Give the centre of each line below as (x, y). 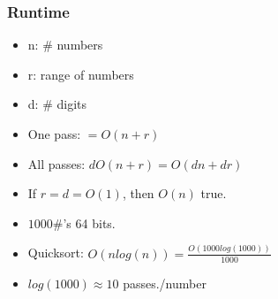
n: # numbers (65, 45)
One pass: (54, 134)
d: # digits (57, 104)
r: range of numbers (81, 74)
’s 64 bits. (89, 222)
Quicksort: (56, 253)
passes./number (165, 283)
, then (138, 193)
